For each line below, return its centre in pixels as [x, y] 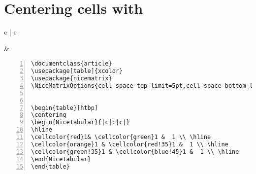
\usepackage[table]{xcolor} [77, 71]
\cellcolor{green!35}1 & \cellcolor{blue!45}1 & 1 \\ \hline [135, 152]
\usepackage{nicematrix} [72, 79]
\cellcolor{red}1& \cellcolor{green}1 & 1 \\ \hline [121, 137]
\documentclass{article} [72, 64]
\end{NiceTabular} [61, 159]
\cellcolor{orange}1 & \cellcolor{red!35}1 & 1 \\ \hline [130, 144]
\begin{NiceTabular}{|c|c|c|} [80, 122]
